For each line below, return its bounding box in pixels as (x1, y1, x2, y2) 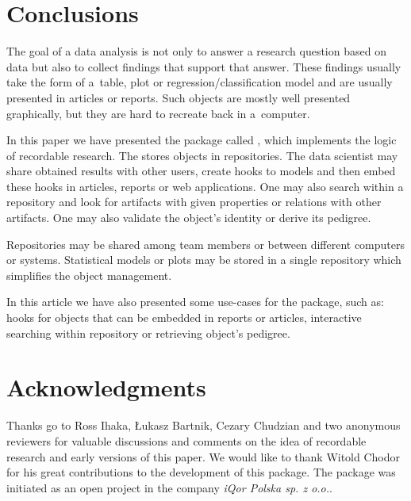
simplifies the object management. (6, 266, 172, 283)
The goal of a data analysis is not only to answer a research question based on (6, 43, 386, 59)
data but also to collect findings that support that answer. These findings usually (6, 58, 401, 75)
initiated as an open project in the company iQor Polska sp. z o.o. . (6, 479, 332, 495)
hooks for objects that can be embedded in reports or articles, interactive (6, 309, 362, 326)
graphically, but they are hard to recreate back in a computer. (6, 105, 310, 121)
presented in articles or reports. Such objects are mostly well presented (6, 89, 351, 105)
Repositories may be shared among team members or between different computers (6, 235, 405, 252)
